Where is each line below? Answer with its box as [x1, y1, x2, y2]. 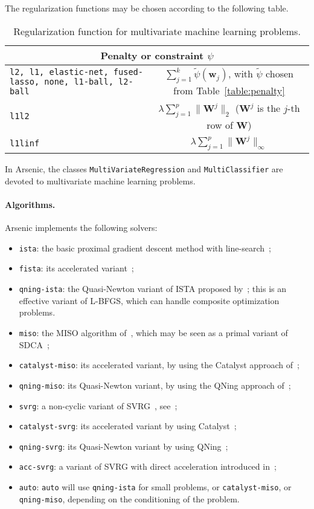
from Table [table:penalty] [173, 83, 285, 97]
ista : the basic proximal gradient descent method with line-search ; [19, 241, 271, 254]
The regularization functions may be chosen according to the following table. [5, 2, 289, 14]
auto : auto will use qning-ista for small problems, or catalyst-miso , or [19, 481, 292, 493]
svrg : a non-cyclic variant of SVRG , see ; [19, 399, 178, 412]
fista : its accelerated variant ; [19, 262, 134, 274]
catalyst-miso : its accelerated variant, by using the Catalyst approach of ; [19, 358, 300, 371]
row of [207, 117, 233, 132]
